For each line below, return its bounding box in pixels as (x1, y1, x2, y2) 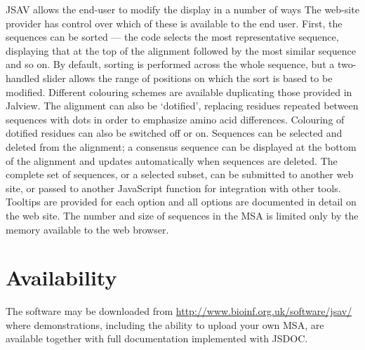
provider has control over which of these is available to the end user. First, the (6, 15, 343, 30)
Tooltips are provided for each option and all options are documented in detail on (6, 194, 357, 209)
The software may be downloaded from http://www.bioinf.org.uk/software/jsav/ (6, 304, 352, 318)
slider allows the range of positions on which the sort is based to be (42, 70, 333, 85)
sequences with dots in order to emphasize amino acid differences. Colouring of (6, 112, 345, 126)
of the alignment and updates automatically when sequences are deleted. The (6, 153, 338, 168)
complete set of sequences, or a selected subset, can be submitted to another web (6, 167, 354, 182)
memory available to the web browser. (6, 222, 169, 236)
